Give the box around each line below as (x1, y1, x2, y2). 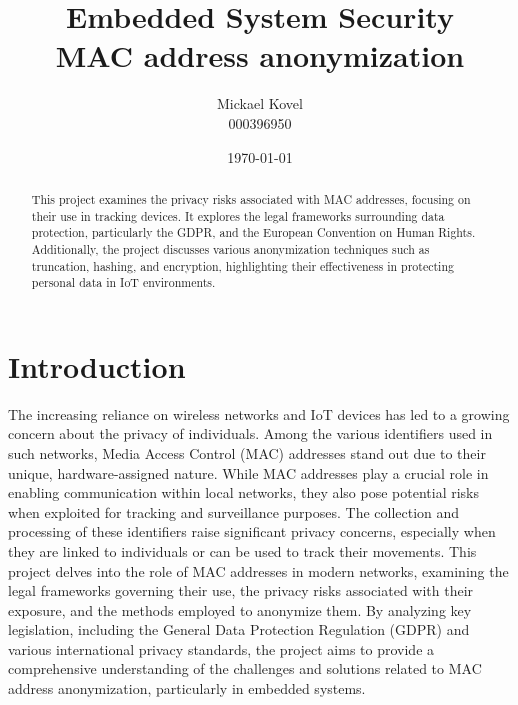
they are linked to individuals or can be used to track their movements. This (8, 540, 477, 561)
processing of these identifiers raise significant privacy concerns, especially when (8, 521, 496, 542)
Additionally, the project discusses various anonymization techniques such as (31, 240, 430, 257)
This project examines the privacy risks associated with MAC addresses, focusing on (31, 190, 471, 207)
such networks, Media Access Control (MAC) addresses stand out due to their (8, 442, 486, 463)
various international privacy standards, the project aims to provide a (8, 638, 435, 659)
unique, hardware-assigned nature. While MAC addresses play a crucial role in (8, 462, 489, 483)
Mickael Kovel (217, 93, 303, 114)
